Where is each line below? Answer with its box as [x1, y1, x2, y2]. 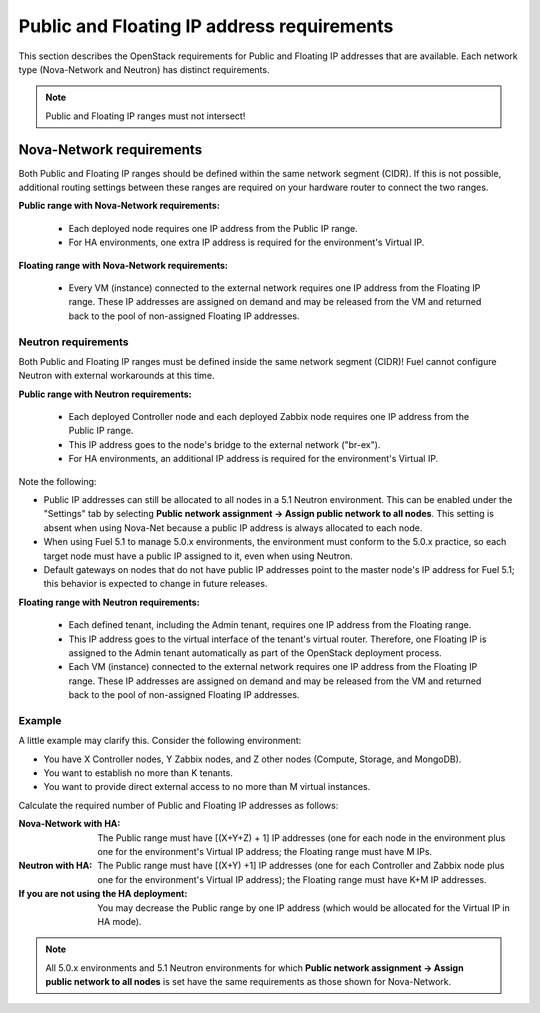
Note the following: [18, 475, 97, 487]
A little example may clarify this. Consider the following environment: [18, 735, 302, 747]
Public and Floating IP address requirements [18, 15, 394, 37]
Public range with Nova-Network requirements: [18, 200, 220, 212]
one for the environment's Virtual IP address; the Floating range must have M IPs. [97, 845, 433, 857]
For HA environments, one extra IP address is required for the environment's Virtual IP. [68, 236, 425, 249]
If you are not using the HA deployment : [18, 888, 188, 900]
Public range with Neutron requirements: [18, 388, 192, 400]
